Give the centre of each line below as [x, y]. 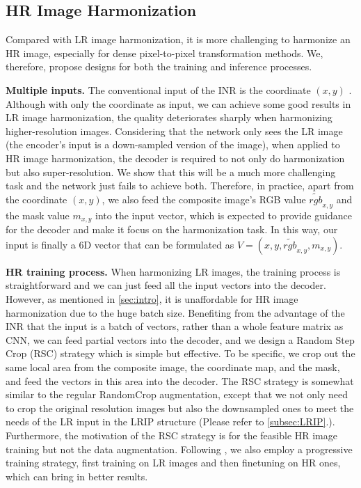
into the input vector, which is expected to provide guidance [224, 215]
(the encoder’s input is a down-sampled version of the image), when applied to [173, 144]
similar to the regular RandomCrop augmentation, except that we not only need [177, 394]
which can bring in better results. [77, 476]
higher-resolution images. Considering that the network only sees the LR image [174, 131]
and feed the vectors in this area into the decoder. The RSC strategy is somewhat [180, 380]
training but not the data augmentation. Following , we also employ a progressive [179, 449]
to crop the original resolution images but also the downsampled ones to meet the [180, 408]
